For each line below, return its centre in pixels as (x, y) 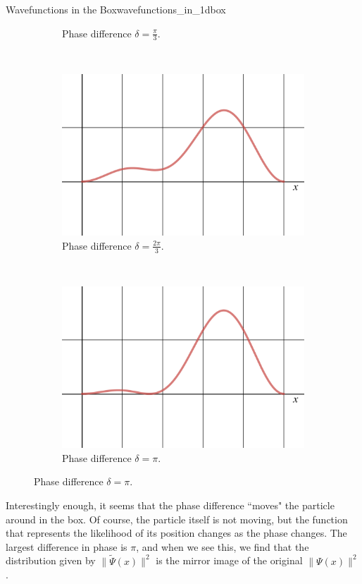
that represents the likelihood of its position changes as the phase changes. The (176, 533)
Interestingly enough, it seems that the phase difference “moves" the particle (170, 505)
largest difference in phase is (67, 546)
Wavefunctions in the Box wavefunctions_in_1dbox (116, 9)
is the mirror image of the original (229, 560)
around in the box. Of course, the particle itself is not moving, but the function (177, 519)
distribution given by (51, 560)
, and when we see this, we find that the (223, 546)
